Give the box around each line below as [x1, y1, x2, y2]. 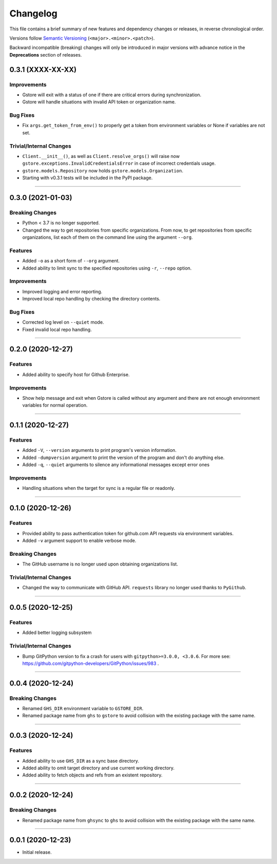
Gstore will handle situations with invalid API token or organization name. [22, 99, 176, 105]
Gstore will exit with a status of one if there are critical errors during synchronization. [22, 92, 202, 98]
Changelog [9, 8, 57, 19]
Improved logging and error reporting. [22, 288, 103, 294]
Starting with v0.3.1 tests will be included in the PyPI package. [22, 175, 153, 181]
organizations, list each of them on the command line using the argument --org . [22, 234, 193, 240]
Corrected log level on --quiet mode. [22, 319, 105, 325]
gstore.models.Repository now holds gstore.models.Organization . [22, 167, 184, 173]
